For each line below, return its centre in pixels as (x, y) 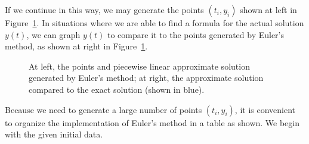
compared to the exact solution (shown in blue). (117, 89)
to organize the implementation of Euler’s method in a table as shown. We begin (152, 122)
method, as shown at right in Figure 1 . (76, 46)
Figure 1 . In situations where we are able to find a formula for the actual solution (154, 23)
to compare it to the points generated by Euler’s (196, 34)
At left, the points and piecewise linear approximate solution (139, 66)
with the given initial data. (54, 134)
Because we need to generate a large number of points (103, 109)
